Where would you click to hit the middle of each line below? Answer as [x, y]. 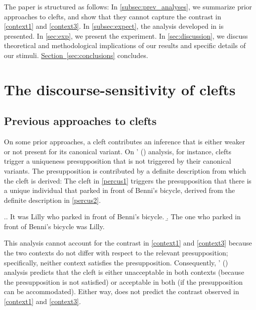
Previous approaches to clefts [80, 121]
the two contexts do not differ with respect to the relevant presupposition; [116, 253]
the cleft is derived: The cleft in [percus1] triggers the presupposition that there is [128, 180]
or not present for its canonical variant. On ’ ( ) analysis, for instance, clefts [118, 151]
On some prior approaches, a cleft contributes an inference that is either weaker [125, 142]
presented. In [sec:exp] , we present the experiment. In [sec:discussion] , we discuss [126, 35]
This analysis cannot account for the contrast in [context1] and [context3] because [128, 243]
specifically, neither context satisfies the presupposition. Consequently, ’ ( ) [116, 262]
